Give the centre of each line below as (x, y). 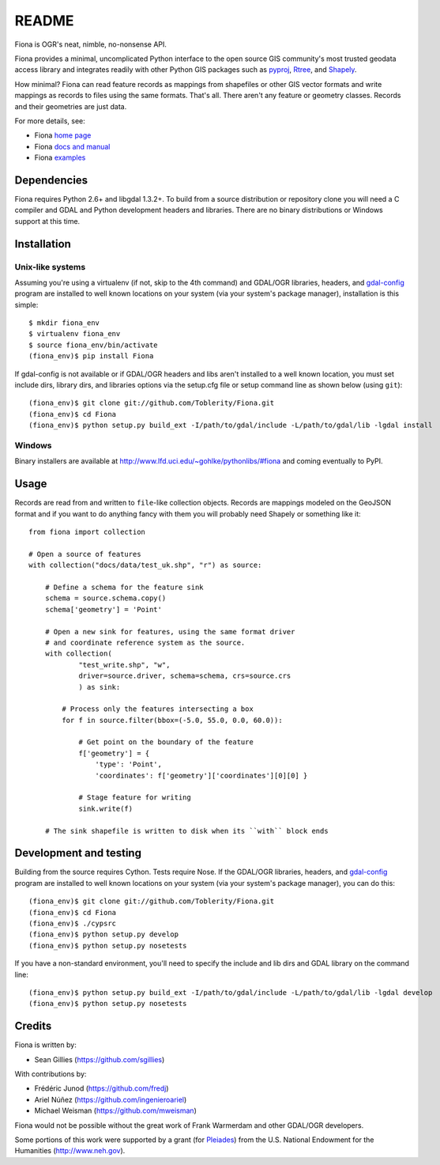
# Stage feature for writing (135, 798)
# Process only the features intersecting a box (158, 709)
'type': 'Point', (128, 764)
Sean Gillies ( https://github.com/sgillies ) (100, 1059)
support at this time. (47, 221)
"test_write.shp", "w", (124, 665)
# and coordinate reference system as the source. (145, 642)
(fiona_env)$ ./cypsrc (73, 924)
